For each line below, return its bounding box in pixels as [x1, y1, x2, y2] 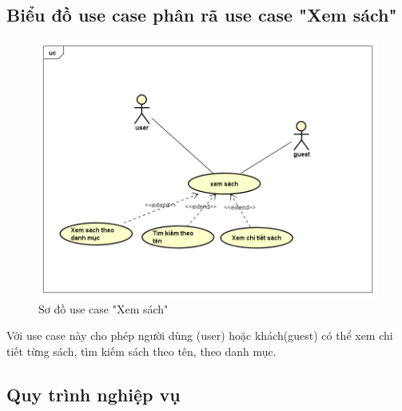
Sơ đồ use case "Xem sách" [38, 300, 169, 317]
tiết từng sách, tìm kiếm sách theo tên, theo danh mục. [6, 342, 277, 359]
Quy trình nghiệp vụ [6, 381, 181, 406]
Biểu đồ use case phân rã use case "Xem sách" [6, 2, 397, 27]
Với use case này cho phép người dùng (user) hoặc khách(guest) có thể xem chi [6, 327, 393, 344]
